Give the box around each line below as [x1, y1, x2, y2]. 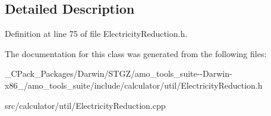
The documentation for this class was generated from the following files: [5, 47, 267, 59]
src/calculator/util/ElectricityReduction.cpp [5, 99, 166, 111]
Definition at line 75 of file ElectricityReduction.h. [5, 27, 188, 40]
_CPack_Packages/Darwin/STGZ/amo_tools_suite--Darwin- [5, 67, 232, 80]
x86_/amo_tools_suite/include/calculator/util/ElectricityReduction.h [5, 79, 263, 91]
